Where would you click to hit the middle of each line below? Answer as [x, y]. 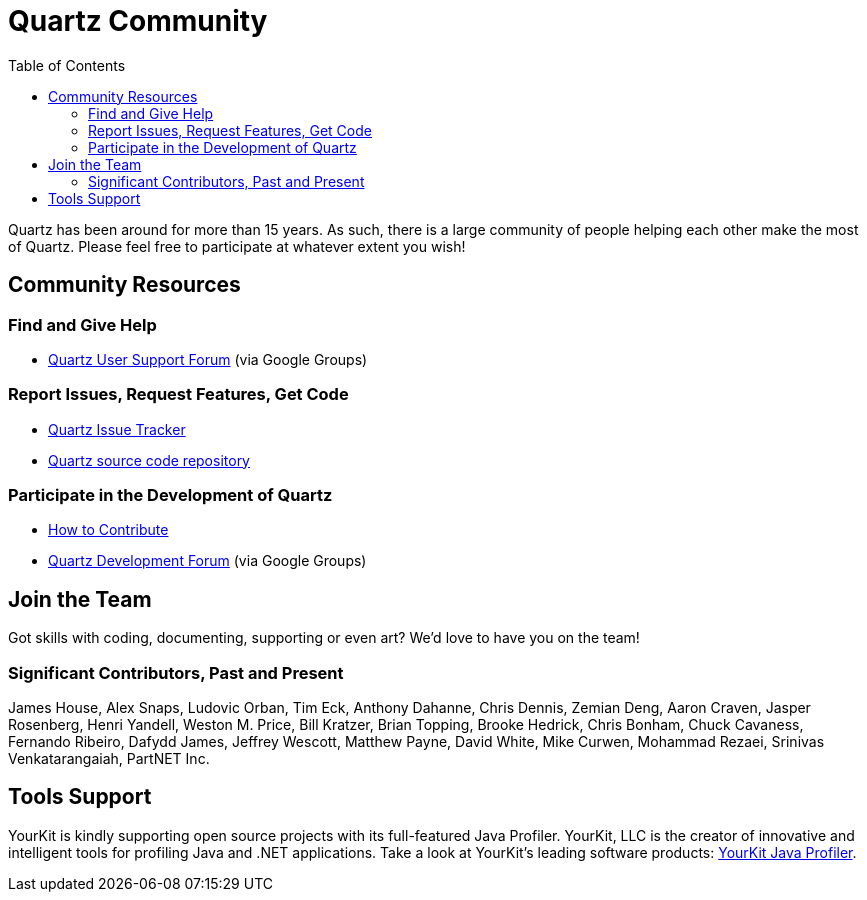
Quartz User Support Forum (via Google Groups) [208, 359]
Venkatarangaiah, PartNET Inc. [109, 759]
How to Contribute [108, 530]
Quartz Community [138, 21]
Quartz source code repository [149, 460]
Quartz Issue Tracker [117, 429]
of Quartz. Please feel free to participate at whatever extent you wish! [237, 246]
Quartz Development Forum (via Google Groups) [207, 561]
